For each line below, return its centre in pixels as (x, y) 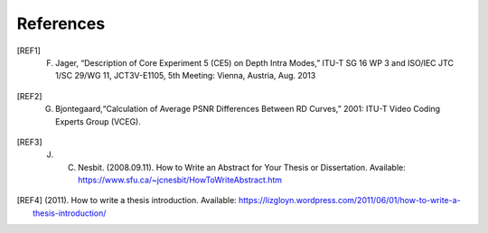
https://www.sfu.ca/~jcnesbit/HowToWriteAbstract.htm (180, 180)
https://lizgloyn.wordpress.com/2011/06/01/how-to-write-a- (349, 200)
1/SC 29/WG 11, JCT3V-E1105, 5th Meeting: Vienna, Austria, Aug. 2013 (186, 76)
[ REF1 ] (28, 51)
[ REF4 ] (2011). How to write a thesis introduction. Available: (127, 200)
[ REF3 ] (29, 142)
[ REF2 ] (29, 96)
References (61, 23)
